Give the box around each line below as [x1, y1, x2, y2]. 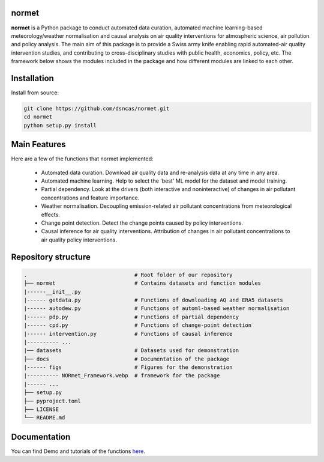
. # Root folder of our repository [23, 271, 233, 278]
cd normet [23, 114, 53, 120]
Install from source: [11, 89, 59, 96]
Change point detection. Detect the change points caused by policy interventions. [41, 219, 243, 226]
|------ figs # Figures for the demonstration [23, 364, 233, 371]
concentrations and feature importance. [41, 194, 140, 201]
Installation [11, 73, 54, 84]
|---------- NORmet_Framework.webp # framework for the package [23, 372, 220, 379]
